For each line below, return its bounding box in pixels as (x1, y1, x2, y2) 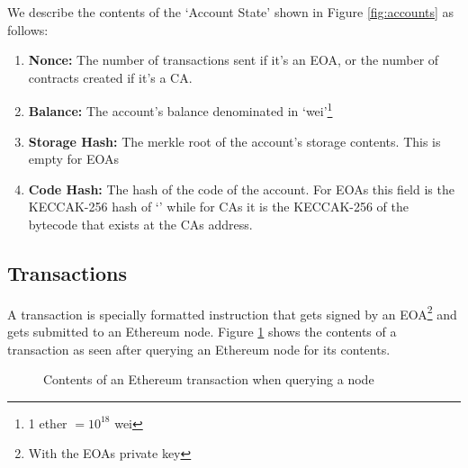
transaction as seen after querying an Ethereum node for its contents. (7, 339, 391, 358)
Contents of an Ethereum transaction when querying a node (43, 370, 374, 389)
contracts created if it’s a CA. (28, 67, 193, 86)
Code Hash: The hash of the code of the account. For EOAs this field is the (28, 179, 454, 198)
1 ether (28, 413, 67, 432)
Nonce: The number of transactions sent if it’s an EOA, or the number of (28, 50, 439, 69)
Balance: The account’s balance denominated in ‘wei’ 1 (28, 99, 333, 121)
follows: (7, 20, 49, 39)
